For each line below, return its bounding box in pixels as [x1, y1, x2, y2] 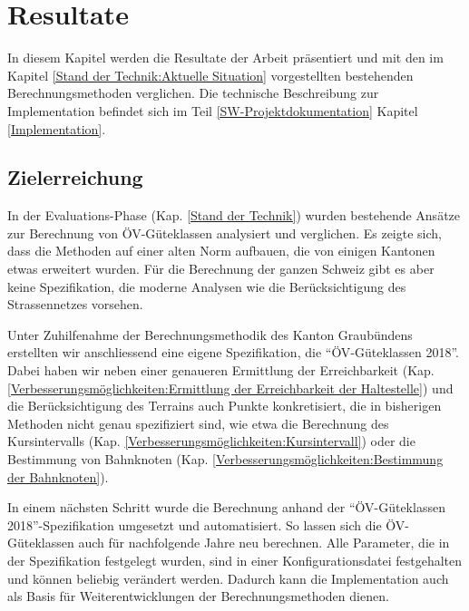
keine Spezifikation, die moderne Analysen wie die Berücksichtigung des [7, 276, 406, 296]
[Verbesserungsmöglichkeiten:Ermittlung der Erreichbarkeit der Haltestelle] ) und [7, 378, 454, 397]
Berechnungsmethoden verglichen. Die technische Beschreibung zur [7, 83, 379, 102]
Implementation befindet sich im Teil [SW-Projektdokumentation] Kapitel [7, 101, 418, 120]
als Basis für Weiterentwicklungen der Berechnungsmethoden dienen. [7, 587, 389, 606]
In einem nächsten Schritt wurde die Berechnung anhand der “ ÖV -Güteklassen [7, 498, 445, 517]
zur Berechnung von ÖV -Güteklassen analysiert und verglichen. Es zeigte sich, [7, 223, 442, 242]
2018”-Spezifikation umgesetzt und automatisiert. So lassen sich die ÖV [7, 515, 405, 534]
